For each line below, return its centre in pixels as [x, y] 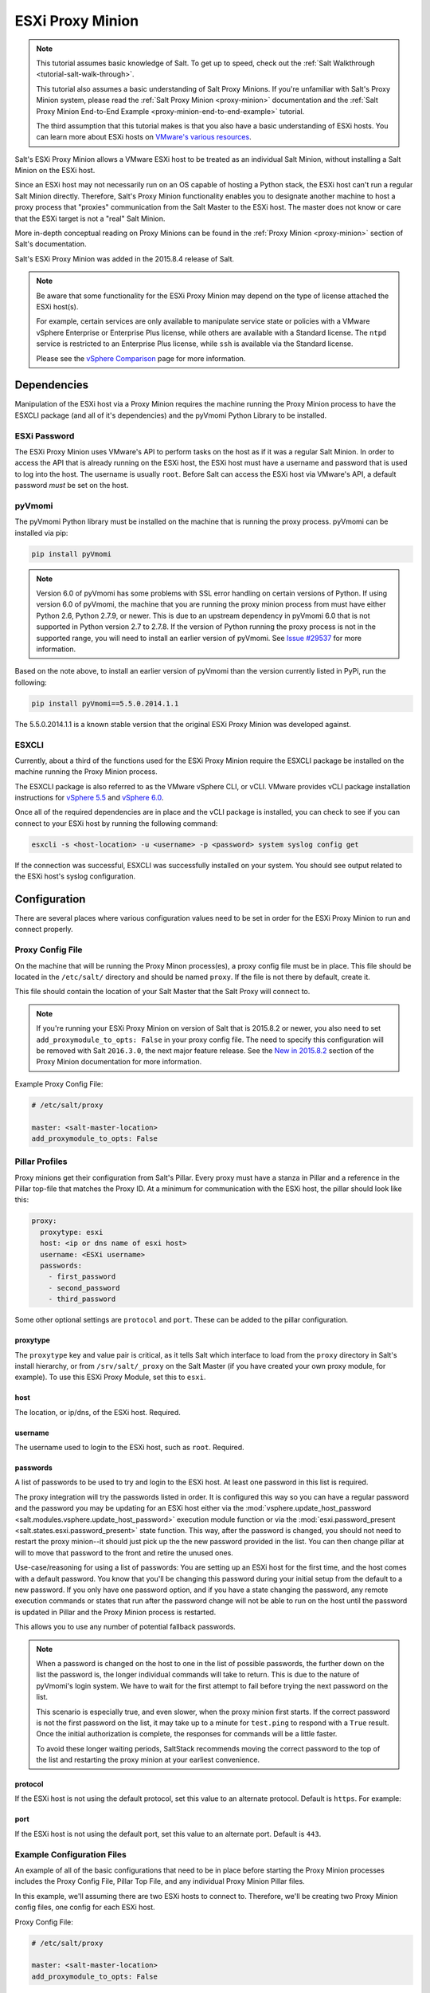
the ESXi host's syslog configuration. [75, 876]
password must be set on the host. [72, 485]
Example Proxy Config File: [59, 1083]
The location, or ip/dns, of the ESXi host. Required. [98, 1412]
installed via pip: [41, 533]
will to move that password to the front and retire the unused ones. [124, 1553]
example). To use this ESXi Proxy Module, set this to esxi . [110, 1377]
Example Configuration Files [70, 1854]
